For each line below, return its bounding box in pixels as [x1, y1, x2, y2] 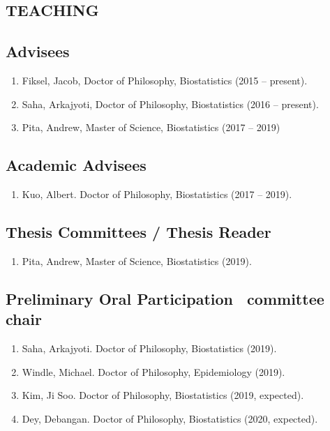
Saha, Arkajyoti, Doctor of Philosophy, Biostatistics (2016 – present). [22, 96, 319, 111]
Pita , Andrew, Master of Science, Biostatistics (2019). [22, 253, 252, 268]
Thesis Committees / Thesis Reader [6, 220, 271, 242]
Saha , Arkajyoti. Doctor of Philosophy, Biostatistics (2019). [22, 340, 277, 355]
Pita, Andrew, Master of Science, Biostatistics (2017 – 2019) [22, 120, 280, 135]
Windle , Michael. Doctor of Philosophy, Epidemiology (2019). [22, 364, 285, 379]
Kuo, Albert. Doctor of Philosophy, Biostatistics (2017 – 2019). [22, 186, 292, 201]
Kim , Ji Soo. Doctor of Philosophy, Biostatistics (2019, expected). [22, 388, 304, 402]
